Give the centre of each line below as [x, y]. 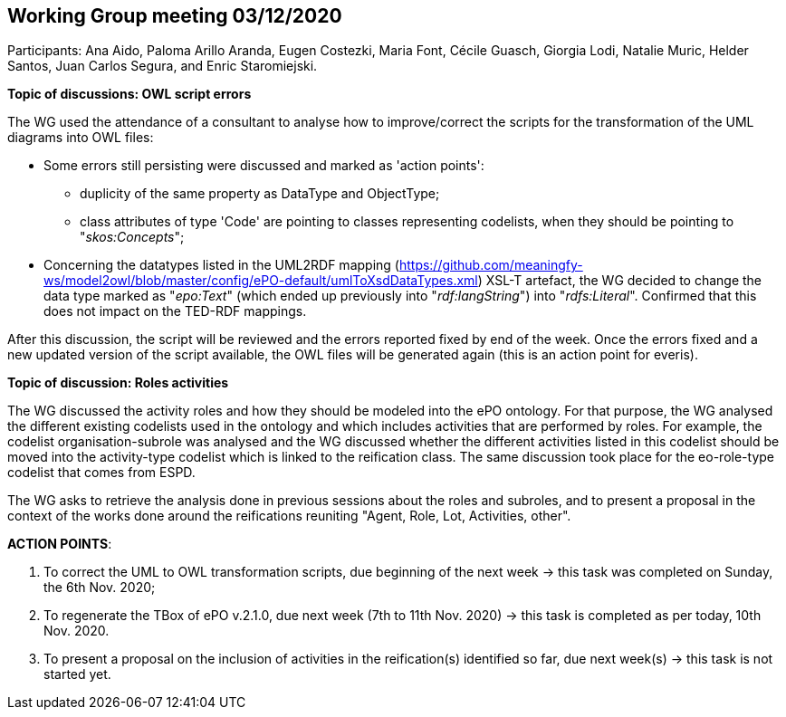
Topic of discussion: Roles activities [118, 383]
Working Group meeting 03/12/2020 [175, 16]
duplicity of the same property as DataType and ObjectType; [260, 194]
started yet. [77, 674]
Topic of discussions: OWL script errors [129, 94]
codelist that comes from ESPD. [101, 473]
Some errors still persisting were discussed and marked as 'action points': [264, 166]
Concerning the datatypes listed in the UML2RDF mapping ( [221, 265]
